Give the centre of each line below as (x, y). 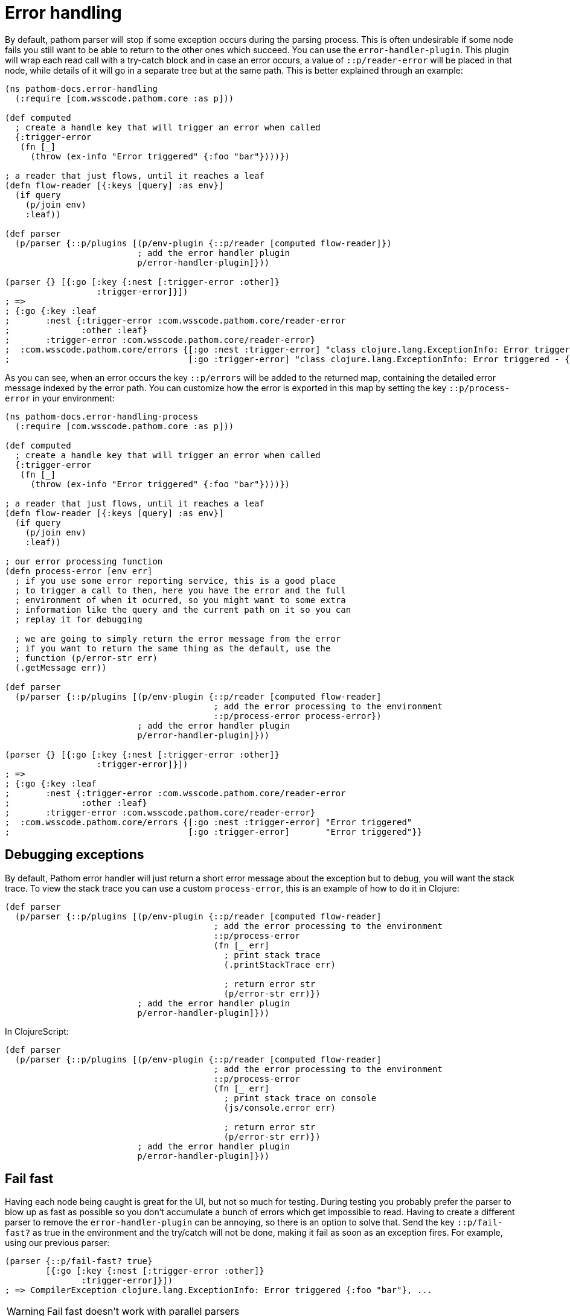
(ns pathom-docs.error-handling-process (102, 416)
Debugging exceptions (75, 855)
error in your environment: (60, 398)
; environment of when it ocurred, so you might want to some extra (180, 600)
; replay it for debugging (78, 619)
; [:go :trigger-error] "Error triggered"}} (214, 832)
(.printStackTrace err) (280, 964)
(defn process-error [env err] (79, 571)
